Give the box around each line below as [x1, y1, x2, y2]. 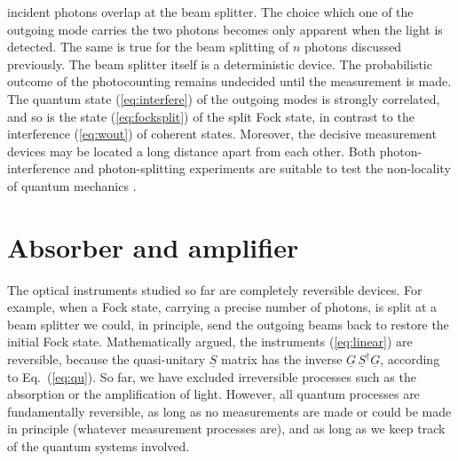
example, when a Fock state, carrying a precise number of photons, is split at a [7, 298, 438, 316]
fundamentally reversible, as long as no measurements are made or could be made [7, 401, 452, 420]
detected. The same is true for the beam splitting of [7, 37, 289, 56]
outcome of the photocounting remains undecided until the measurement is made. [7, 72, 452, 91]
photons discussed [304, 37, 402, 56]
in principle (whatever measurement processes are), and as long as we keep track [7, 419, 446, 438]
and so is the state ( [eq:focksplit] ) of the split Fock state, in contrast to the [7, 107, 415, 125]
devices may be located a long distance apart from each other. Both [7, 141, 375, 160]
